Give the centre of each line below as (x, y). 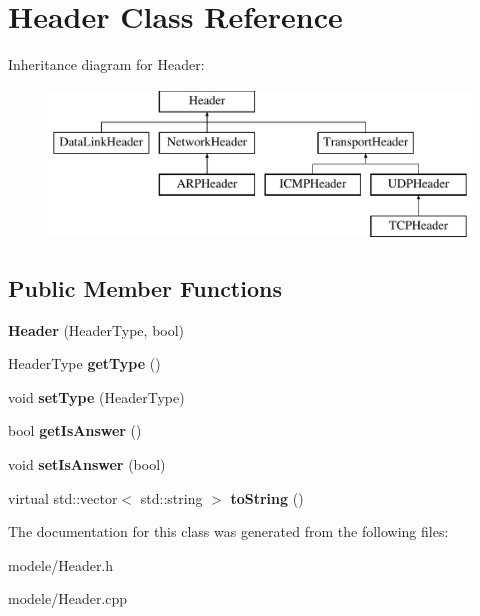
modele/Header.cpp (68, 598)
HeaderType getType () (84, 363)
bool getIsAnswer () (75, 430)
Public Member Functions (145, 287)
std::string (171, 497)
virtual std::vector (63, 497)
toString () (267, 497)
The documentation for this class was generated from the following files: (228, 531)
